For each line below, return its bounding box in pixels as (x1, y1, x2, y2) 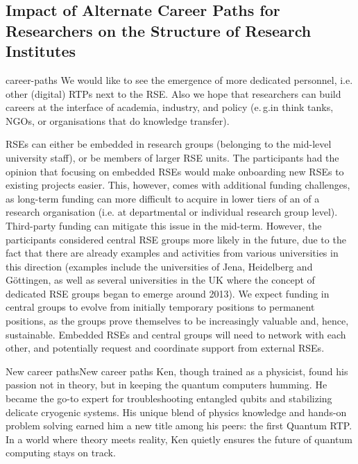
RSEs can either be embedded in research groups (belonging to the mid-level (6, 137, 332, 151)
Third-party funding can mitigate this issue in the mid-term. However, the (6, 218, 322, 232)
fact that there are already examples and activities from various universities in (6, 246, 339, 260)
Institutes (6, 40, 76, 62)
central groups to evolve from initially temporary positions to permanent (6, 300, 315, 314)
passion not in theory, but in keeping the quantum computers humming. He (6, 377, 327, 392)
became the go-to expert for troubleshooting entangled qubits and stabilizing (6, 391, 332, 406)
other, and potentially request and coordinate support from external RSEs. (6, 341, 325, 355)
